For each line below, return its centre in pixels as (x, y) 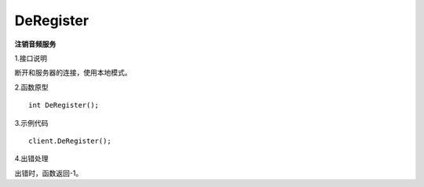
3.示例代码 (31, 123)
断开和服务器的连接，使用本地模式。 (73, 73)
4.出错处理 (31, 159)
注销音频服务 (35, 44)
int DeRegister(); (64, 105)
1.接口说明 (31, 58)
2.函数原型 (31, 87)
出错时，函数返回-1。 (49, 173)
